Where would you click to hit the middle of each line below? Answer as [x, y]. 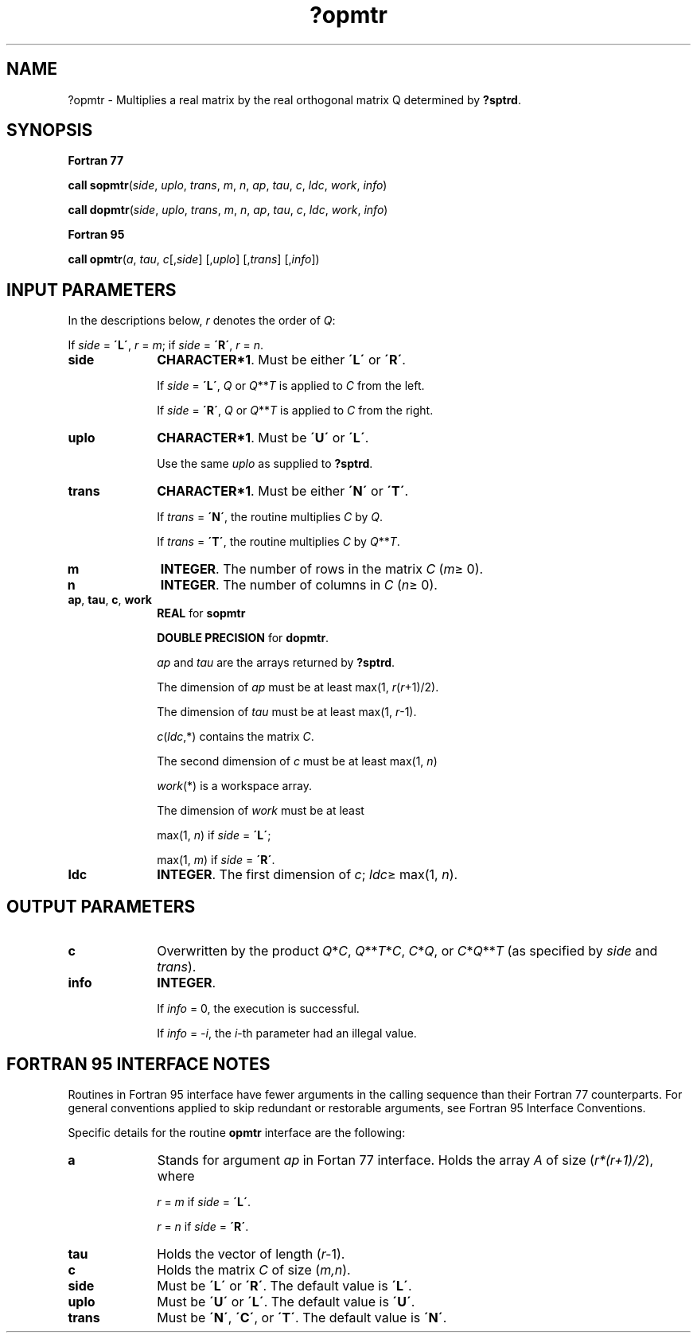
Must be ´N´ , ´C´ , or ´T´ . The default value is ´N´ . [302, 1317]
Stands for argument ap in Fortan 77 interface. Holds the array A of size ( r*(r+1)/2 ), [405, 1160]
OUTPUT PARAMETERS [101, 906]
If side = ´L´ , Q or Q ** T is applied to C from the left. [291, 386]
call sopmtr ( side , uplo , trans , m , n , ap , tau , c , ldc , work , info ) [228, 185]
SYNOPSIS [50, 130]
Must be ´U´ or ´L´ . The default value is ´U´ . [286, 1301]
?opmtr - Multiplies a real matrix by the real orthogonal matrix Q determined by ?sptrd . [294, 99]
